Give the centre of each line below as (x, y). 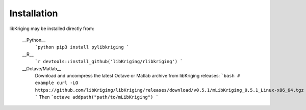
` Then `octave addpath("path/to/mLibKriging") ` (97, 97)
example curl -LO (57, 83)
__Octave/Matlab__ (42, 68)
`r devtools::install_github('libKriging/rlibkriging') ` (109, 62)
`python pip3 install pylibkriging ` (82, 47)
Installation (34, 13)
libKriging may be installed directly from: (52, 29)
